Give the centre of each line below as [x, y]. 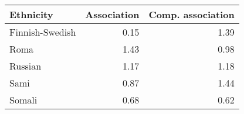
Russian [26, 66]
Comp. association [192, 14]
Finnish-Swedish [43, 32]
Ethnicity [31, 14]
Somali [23, 100]
